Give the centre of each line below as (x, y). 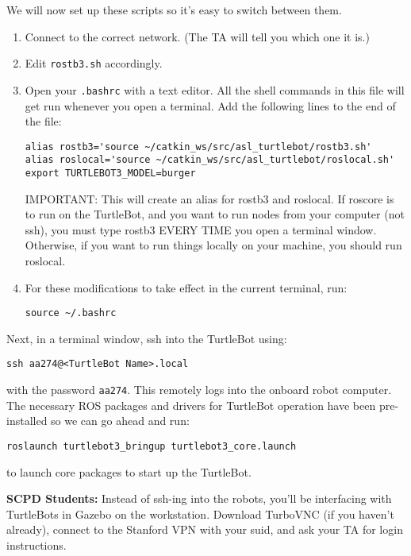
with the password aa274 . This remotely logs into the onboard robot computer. (199, 390)
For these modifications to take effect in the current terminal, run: (186, 287)
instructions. (36, 545)
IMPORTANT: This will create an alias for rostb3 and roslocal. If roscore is (209, 198)
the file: (43, 121)
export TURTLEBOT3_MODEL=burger (110, 173)
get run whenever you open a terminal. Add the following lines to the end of (210, 105)
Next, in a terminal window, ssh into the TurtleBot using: (147, 338)
